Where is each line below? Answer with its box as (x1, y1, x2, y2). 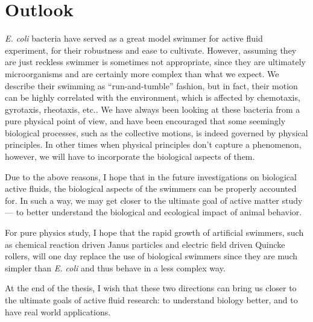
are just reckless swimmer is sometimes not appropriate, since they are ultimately (5, 55, 306, 68)
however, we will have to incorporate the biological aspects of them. (5, 150, 255, 163)
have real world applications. (5, 305, 111, 318)
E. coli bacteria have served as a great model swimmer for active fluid (5, 32, 263, 45)
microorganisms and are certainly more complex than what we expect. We (5, 67, 279, 80)
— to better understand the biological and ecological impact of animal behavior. (5, 206, 302, 218)
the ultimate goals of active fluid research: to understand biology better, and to (5, 294, 298, 306)
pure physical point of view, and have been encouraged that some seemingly (5, 115, 286, 127)
